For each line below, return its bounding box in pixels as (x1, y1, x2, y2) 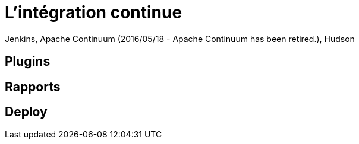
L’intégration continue (5, 2, 182, 23)
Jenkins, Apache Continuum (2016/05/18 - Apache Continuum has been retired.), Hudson (5, 33, 355, 44)
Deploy (5, 104, 48, 120)
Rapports (5, 79, 61, 94)
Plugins (5, 54, 51, 69)
